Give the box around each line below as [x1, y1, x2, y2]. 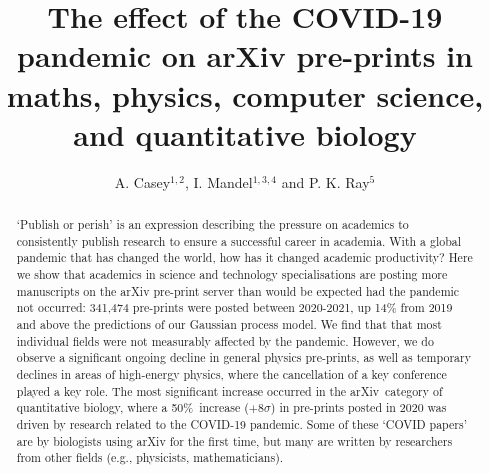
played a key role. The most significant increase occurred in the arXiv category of [16, 382, 443, 399]
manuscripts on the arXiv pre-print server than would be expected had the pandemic [16, 282, 460, 299]
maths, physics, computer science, [6, 74, 484, 115]
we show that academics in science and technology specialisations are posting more [16, 266, 448, 283]
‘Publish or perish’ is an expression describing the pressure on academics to [16, 216, 409, 233]
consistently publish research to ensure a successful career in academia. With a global [16, 232, 462, 249]
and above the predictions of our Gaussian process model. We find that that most [16, 316, 442, 333]
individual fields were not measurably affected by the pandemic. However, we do [16, 332, 434, 349]
